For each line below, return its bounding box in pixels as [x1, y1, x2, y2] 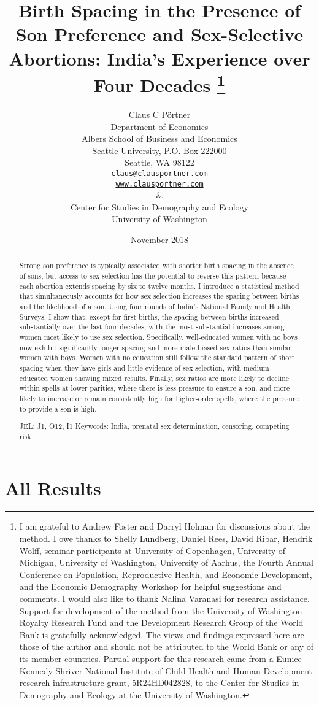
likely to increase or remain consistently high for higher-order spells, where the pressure [19, 393, 299, 403]
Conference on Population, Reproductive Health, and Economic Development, [19, 568, 312, 580]
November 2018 [130, 233, 189, 246]
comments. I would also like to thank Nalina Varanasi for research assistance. [19, 592, 310, 605]
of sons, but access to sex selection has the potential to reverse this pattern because [19, 271, 286, 281]
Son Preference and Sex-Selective [15, 21, 304, 47]
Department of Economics [110, 120, 209, 133]
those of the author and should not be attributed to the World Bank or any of [19, 640, 314, 653]
